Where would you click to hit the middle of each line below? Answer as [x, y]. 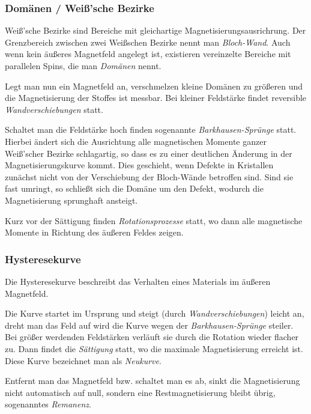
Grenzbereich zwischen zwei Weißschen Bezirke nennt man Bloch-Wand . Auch [148, 42]
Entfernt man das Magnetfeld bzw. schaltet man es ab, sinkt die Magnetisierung [152, 381]
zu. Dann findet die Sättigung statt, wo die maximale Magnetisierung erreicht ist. [154, 348]
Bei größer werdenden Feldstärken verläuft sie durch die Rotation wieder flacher [152, 337]
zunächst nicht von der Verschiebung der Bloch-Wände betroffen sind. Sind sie [149, 176]
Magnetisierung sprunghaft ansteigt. [71, 200]
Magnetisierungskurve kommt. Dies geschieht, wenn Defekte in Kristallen [139, 165]
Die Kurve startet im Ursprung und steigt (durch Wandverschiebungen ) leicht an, [155, 313]
